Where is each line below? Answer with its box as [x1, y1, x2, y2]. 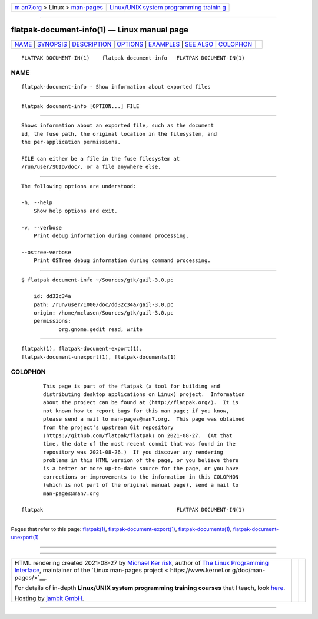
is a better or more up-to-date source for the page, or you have [43, 465, 239, 472]
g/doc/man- [231, 566, 266, 574]
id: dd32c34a [33, 293, 71, 300]
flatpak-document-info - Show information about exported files [21, 83, 211, 90]
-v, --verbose [21, 224, 62, 231]
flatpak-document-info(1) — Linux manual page [11, 25, 188, 35]
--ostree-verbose [21, 248, 71, 256]
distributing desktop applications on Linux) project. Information [43, 391, 245, 398]
